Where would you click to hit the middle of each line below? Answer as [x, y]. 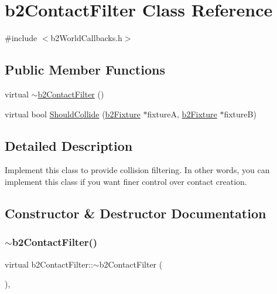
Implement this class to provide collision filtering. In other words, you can [137, 170]
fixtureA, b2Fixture [182, 114]
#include [21, 38]
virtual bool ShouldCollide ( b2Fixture [73, 114]
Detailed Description [69, 145]
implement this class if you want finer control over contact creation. [126, 181]
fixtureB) [240, 114]
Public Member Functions [85, 70]
